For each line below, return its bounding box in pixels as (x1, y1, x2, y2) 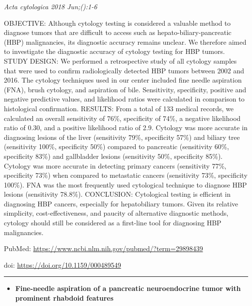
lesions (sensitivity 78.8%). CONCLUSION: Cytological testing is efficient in (4, 189, 231, 199)
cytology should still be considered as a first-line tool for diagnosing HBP (4, 218, 221, 228)
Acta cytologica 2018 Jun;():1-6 (4, 1, 97, 11)
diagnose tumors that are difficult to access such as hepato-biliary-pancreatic (4, 27, 232, 37)
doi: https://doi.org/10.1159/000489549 (4, 259, 121, 270)
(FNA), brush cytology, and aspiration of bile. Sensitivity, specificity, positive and (4, 84, 247, 94)
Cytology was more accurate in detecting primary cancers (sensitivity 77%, (4, 160, 226, 170)
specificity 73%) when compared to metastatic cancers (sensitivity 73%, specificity (4, 170, 248, 180)
